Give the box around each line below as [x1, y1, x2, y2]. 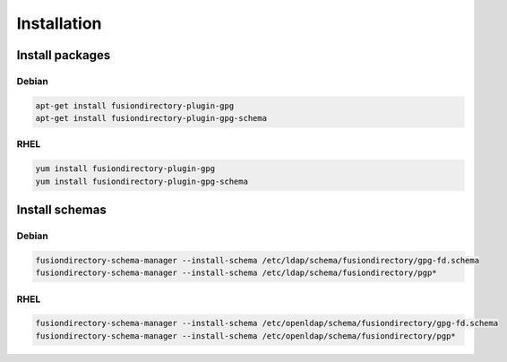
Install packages [16, 47, 111, 63]
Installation [16, 13, 102, 33]
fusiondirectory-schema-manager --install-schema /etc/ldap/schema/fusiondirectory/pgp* [35, 268, 438, 278]
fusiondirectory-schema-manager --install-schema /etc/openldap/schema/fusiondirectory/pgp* [35, 331, 456, 340]
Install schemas [16, 203, 107, 218]
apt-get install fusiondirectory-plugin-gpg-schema [35, 113, 268, 124]
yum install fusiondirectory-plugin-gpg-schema [35, 176, 248, 186]
